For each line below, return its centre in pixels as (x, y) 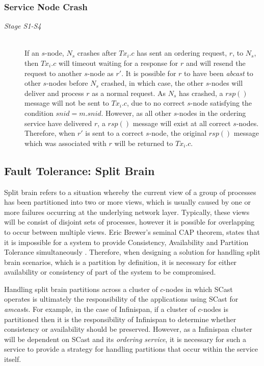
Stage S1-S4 (23, 26)
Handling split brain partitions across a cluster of (81, 289)
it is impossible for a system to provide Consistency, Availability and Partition (126, 242)
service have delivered (58, 123)
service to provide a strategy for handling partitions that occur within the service (131, 349)
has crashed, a (201, 93)
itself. (13, 359)
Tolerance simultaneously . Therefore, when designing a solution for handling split (132, 252)
